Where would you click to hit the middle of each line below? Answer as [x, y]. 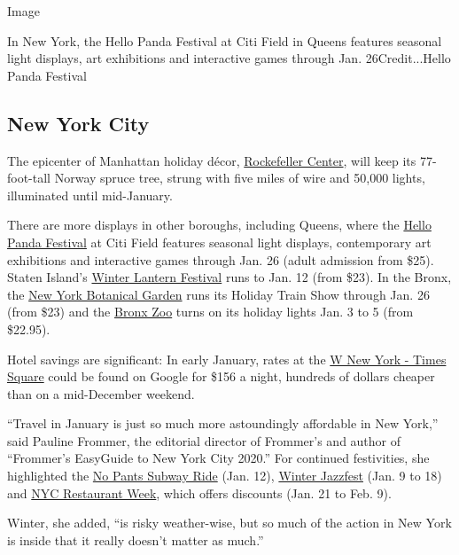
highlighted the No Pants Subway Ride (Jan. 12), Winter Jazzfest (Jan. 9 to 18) [225, 476]
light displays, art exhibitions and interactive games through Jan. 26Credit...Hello [229, 58]
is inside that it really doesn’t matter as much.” [136, 539]
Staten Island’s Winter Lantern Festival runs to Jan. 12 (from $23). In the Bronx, [229, 277]
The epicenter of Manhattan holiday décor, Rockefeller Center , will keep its [212, 160]
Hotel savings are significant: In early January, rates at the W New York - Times [227, 359]
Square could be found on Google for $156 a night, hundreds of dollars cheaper [221, 376]
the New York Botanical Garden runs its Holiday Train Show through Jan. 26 [218, 294]
